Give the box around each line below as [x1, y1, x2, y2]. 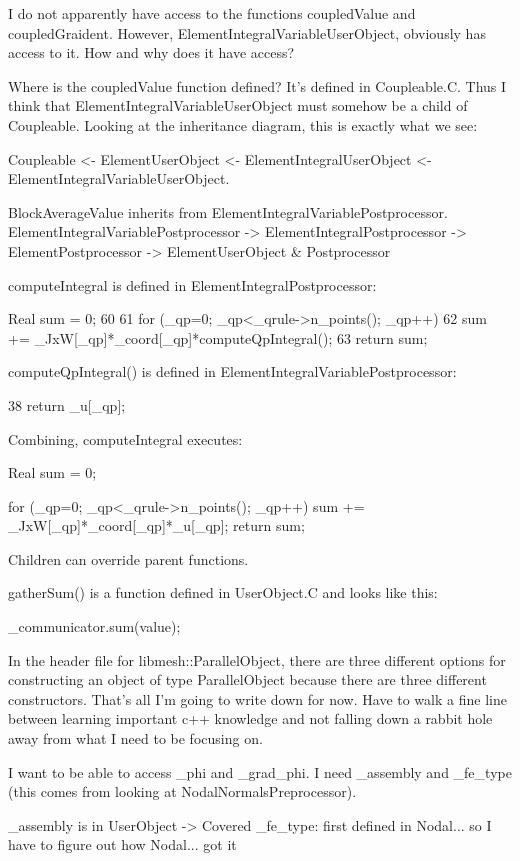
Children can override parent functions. [8, 548, 249, 569]
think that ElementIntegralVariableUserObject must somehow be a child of [8, 95, 468, 116]
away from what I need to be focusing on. [8, 728, 263, 749]
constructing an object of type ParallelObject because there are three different [8, 669, 487, 690]
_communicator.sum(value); [8, 616, 181, 637]
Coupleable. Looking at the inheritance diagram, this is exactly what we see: [8, 114, 478, 135]
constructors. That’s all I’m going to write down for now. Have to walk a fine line [8, 688, 507, 709]
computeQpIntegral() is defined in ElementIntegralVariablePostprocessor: [8, 361, 457, 382]
